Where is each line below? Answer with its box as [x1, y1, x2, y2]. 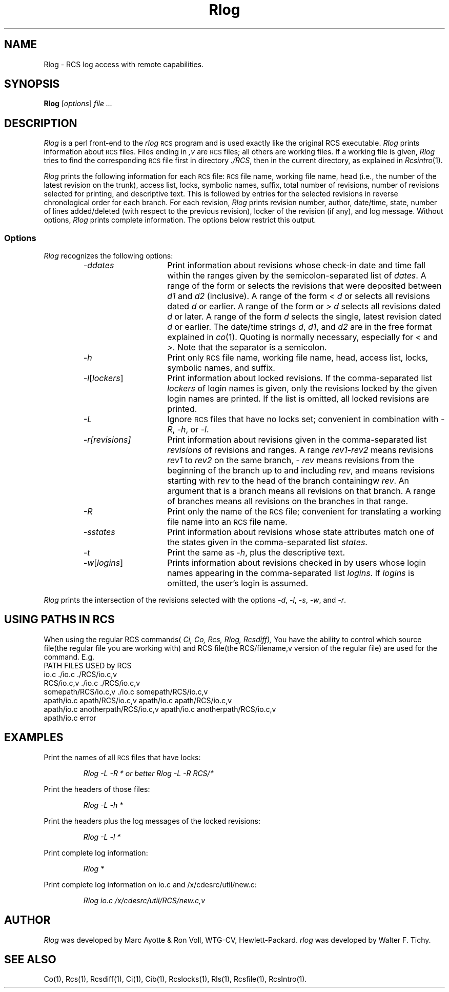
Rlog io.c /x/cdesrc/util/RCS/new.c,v [83, 896, 206, 905]
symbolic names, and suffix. [167, 363, 275, 373]
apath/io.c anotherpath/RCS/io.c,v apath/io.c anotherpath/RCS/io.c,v [44, 704, 276, 713]
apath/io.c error [44, 713, 96, 722]
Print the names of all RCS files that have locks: [44, 752, 201, 762]
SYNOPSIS [4, 77, 60, 91]
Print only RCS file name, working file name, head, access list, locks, [167, 352, 428, 363]
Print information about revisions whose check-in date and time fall [167, 260, 425, 271]
